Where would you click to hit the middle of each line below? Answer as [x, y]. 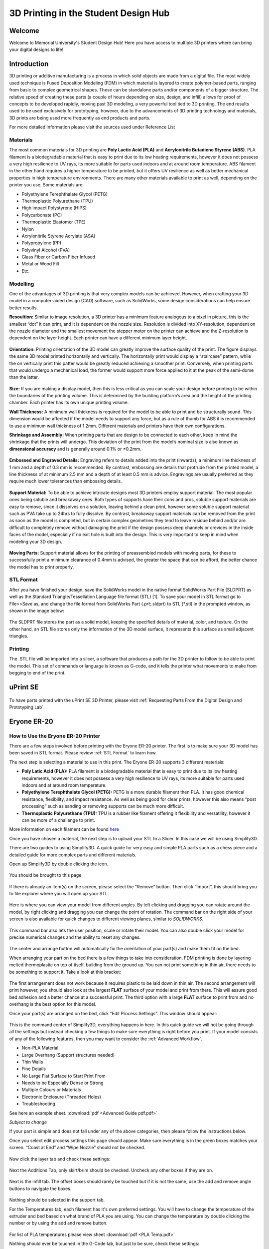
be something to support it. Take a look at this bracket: [65, 972]
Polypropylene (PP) [42, 243]
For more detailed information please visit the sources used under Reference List [92, 127]
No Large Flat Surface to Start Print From [64, 1076]
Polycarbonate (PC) [42, 215]
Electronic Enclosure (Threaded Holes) [62, 1097]
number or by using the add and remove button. [58, 1223]
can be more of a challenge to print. [59, 820]
